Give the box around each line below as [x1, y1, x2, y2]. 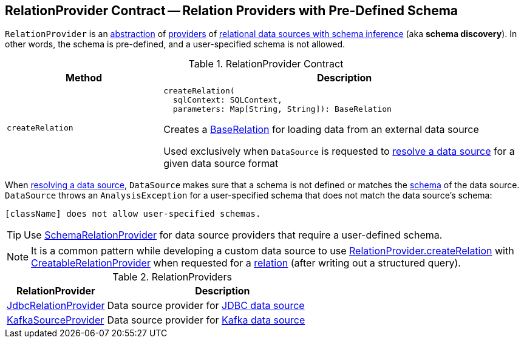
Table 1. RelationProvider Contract [188, 58, 344, 70]
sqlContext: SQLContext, [172, 95, 282, 105]
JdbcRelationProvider [7, 299, 105, 312]
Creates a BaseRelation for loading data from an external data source [163, 123, 479, 136]
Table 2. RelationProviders [112, 271, 232, 284]
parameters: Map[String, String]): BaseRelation [172, 104, 392, 114]
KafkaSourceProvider [7, 314, 104, 327]
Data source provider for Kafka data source [107, 314, 305, 327]
